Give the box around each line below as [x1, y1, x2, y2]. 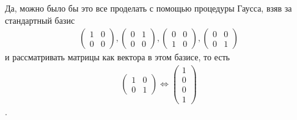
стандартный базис [5, 13, 75, 26]
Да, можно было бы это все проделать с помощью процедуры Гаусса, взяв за [5, 2, 292, 14]
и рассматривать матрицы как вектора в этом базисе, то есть [5, 51, 230, 63]
